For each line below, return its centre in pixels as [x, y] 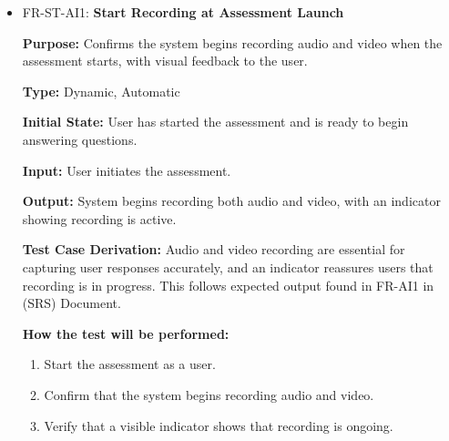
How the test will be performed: [126, 333]
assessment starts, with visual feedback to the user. [165, 61]
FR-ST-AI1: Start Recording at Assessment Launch [183, 12]
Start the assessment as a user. [130, 364]
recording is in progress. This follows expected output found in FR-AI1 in [228, 285]
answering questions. [80, 139]
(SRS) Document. [71, 303]
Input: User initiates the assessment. [127, 170]
